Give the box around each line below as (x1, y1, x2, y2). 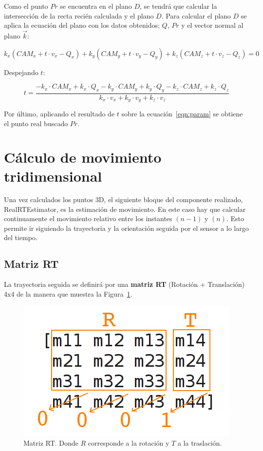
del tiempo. (4, 232, 38, 243)
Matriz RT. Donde (23, 437, 78, 448)
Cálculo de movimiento (4, 147, 162, 167)
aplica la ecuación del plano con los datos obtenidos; (4, 20, 160, 30)
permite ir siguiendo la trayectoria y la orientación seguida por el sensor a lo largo (4, 223, 249, 233)
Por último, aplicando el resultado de (4, 109, 115, 119)
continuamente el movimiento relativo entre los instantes (4, 213, 172, 224)
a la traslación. (177, 437, 222, 448)
